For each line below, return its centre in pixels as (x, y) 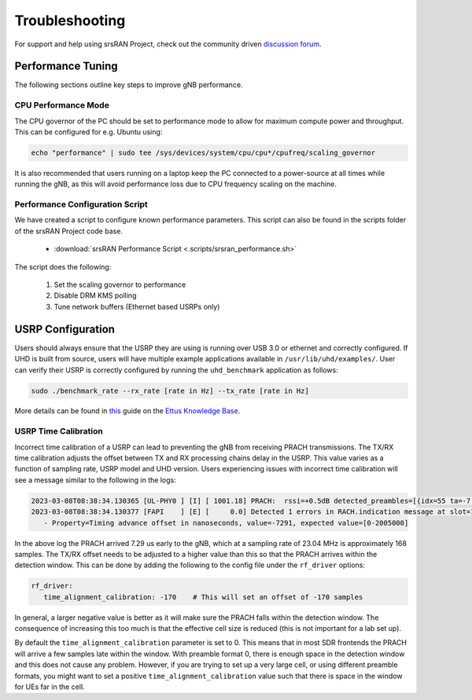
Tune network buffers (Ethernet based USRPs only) (137, 306)
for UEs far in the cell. (50, 687)
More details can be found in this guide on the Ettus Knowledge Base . (127, 411)
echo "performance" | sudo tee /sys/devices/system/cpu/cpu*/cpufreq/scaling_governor (203, 152)
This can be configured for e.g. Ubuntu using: (88, 132)
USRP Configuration (65, 329)
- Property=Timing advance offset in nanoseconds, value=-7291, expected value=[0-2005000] (226, 523)
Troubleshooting (70, 20)
